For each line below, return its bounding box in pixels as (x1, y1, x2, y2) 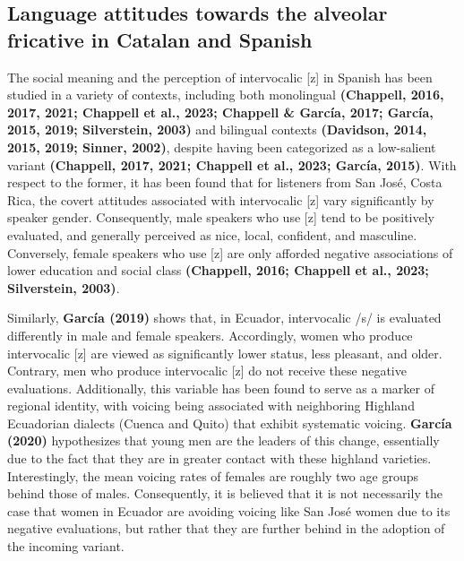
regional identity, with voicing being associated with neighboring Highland (7, 396, 415, 415)
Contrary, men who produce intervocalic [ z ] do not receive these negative (7, 361, 407, 380)
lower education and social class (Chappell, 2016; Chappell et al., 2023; (7, 261, 429, 280)
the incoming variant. (7, 537, 125, 556)
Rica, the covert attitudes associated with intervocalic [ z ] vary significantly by (7, 190, 434, 209)
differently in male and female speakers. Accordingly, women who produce (7, 325, 413, 344)
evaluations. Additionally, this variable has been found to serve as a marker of (7, 378, 434, 397)
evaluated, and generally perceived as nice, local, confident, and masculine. (7, 225, 417, 244)
